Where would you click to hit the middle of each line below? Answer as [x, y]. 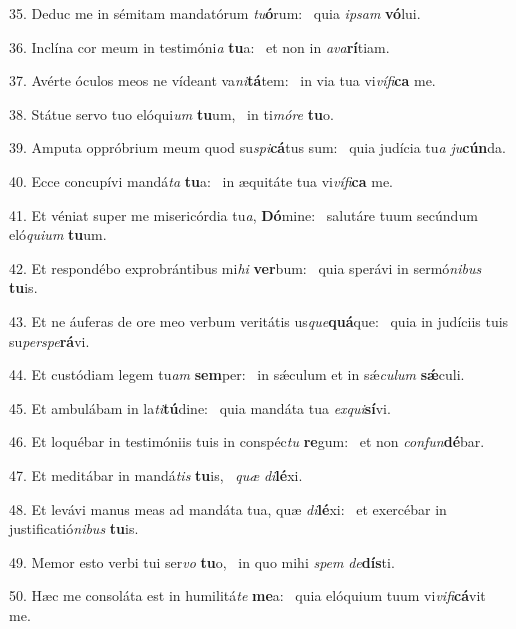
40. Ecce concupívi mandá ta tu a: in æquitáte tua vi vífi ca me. [201, 180]
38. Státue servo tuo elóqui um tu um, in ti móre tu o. [171, 113]
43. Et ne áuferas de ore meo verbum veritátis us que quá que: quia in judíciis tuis [259, 320]
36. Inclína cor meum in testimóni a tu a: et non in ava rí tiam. [199, 46]
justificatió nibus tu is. [74, 528]
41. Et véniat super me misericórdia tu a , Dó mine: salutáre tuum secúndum [243, 214]
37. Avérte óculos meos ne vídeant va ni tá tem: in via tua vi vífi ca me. [222, 80]
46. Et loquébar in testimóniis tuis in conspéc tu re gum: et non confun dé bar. [247, 441]
